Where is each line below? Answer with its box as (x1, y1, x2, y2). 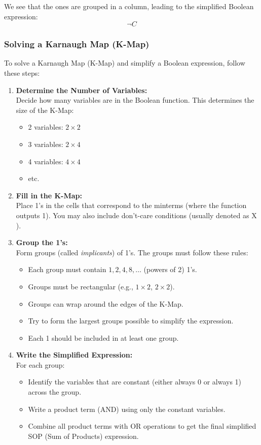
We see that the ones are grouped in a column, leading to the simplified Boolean (4, 1, 254, 11)
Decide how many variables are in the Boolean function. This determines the (16, 95, 254, 105)
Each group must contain (28, 264, 106, 275)
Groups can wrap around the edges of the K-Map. (28, 298, 183, 309)
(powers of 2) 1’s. (143, 264, 197, 275)
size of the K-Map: (16, 104, 74, 115)
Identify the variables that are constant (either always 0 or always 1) (28, 376, 242, 387)
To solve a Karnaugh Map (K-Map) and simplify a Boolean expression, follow (4, 57, 245, 68)
